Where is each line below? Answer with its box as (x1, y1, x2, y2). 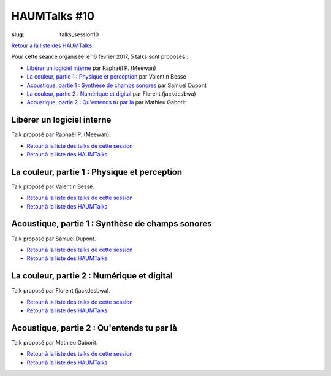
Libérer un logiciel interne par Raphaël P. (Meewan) (26, 64, 156, 72)
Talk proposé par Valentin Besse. (11, 183, 95, 190)
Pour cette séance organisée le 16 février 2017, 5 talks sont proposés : (11, 53, 188, 61)
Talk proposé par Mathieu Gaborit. (11, 339, 98, 346)
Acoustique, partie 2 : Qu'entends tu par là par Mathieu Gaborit (26, 99, 186, 106)
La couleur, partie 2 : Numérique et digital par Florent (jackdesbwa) (26, 90, 196, 98)
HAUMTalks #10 (11, 9, 95, 23)
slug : (11, 31, 25, 38)
